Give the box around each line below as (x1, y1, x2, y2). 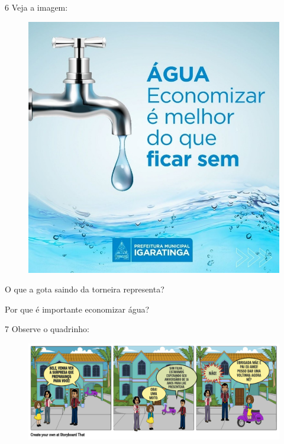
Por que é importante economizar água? (5, 303, 150, 315)
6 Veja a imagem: (5, 1, 68, 13)
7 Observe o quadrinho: (5, 323, 89, 335)
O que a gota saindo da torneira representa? (5, 283, 164, 295)
